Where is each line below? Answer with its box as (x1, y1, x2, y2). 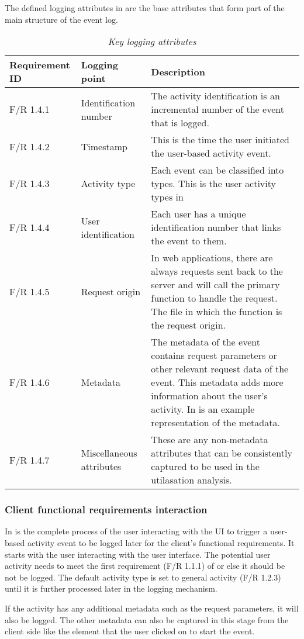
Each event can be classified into (151, 163, 284, 177)
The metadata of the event (151, 335, 260, 349)
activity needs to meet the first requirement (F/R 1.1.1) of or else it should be (5, 559, 285, 572)
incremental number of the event (151, 102, 284, 116)
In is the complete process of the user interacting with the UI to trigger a (5, 525, 268, 537)
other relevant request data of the (151, 362, 289, 376)
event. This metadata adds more (151, 375, 284, 389)
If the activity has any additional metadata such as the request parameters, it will (5, 602, 299, 614)
